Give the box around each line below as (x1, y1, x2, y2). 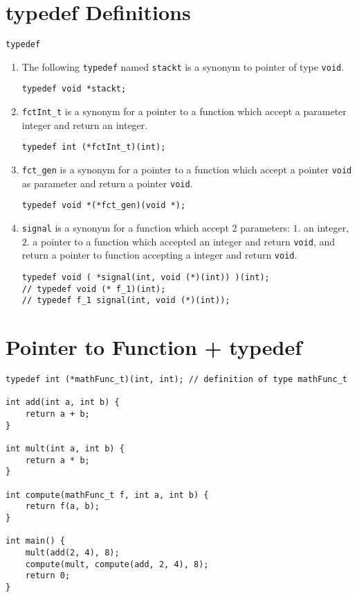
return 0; (25, 571, 71, 581)
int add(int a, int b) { (6, 397, 120, 408)
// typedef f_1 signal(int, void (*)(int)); (21, 295, 230, 306)
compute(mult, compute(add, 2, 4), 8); (25, 559, 209, 569)
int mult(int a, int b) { (6, 443, 125, 453)
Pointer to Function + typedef (6, 333, 302, 361)
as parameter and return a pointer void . (21, 175, 193, 190)
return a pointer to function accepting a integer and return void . (21, 248, 297, 262)
